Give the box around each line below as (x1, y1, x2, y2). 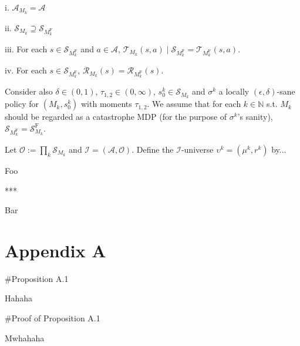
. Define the (132, 143, 174, 155)
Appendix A (5, 238, 106, 262)
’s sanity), (237, 110, 273, 123)
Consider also (5, 85, 53, 98)
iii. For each (5, 43, 48, 55)
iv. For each (5, 64, 47, 76)
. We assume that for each (147, 98, 241, 110)
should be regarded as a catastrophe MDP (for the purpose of (5, 110, 227, 123)
